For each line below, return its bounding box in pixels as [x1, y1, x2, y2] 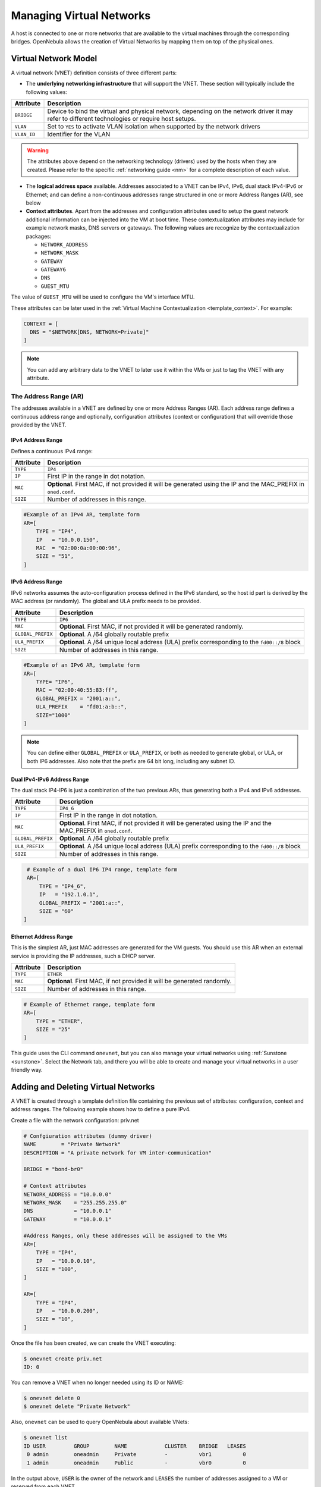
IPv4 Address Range [11, 437, 62, 444]
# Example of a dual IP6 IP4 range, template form [27, 866, 178, 873]
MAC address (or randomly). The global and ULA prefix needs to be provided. [11, 598, 202, 605]
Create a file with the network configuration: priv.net [11, 1116, 139, 1124]
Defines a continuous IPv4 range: [11, 447, 93, 454]
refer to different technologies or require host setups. [47, 115, 196, 123]
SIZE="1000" [36, 711, 71, 719]
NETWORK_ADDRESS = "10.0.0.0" [23, 1191, 112, 1198]
